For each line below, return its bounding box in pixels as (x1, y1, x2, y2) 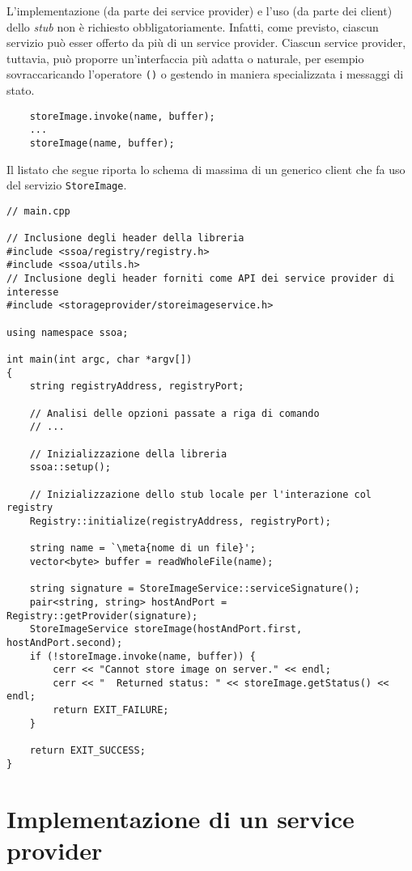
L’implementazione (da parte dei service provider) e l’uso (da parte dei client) (6, 2, 393, 19)
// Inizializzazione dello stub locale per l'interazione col (29, 488, 372, 500)
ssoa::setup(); (29, 461, 111, 474)
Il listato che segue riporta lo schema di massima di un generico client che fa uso (6, 160, 406, 177)
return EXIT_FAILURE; (53, 704, 169, 716)
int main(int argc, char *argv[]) (6, 354, 193, 366)
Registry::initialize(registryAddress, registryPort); (29, 515, 331, 527)
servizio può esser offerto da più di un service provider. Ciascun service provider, (6, 34, 406, 51)
